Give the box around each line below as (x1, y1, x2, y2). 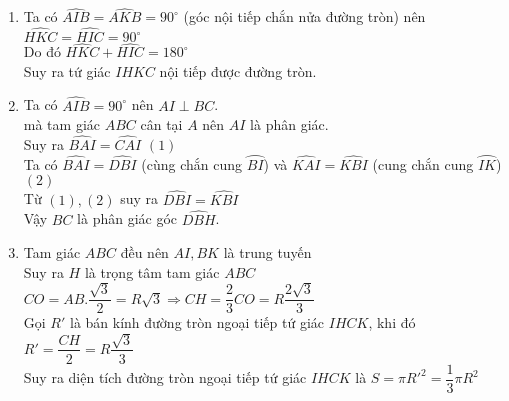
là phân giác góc (77, 208, 178, 229)
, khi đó (368, 312, 416, 333)
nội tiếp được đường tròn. (159, 60, 317, 81)
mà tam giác (23, 114, 100, 135)
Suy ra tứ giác (23, 60, 111, 81)
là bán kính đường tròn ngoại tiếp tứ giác (70, 312, 325, 333)
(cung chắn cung (372, 153, 474, 174)
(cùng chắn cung (141, 153, 243, 174)
